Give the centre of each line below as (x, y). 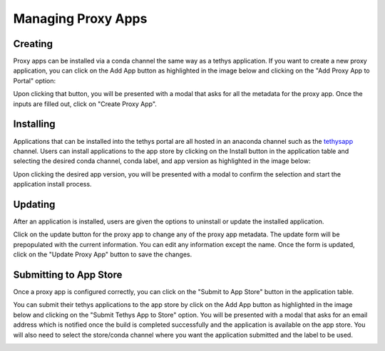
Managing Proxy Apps (80, 19)
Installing (35, 124)
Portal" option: (35, 80)
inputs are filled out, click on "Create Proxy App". (85, 104)
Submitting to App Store (68, 274)
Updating (34, 204)
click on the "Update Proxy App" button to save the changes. (103, 255)
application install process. (52, 184)
